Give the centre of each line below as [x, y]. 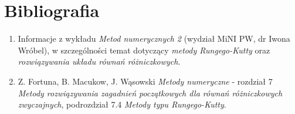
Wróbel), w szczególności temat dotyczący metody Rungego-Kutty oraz [144, 50]
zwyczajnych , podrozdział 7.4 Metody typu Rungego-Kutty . [122, 104]
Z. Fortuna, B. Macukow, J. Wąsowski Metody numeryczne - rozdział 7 [145, 81]
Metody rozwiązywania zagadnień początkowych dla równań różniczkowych [150, 93]
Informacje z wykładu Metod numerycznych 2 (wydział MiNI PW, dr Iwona [154, 38]
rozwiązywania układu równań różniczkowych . [99, 61]
